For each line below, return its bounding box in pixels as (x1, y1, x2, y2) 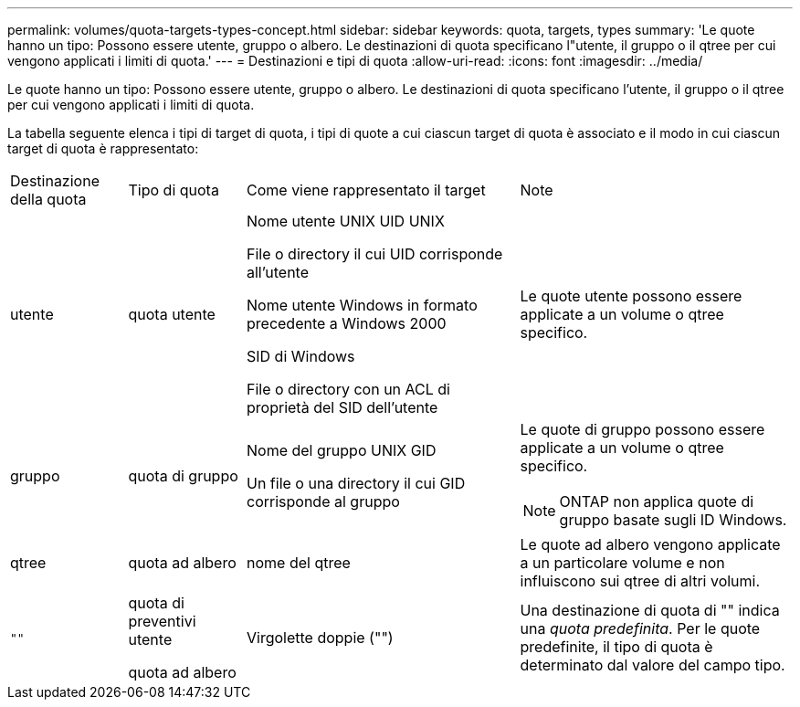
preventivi (128, 612, 196, 630)
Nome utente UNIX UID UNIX (247, 212, 445, 230)
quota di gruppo (128, 467, 238, 485)
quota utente (128, 305, 216, 323)
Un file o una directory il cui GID (247, 474, 466, 492)
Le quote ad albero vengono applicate (520, 535, 781, 554)
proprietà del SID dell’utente (247, 398, 438, 417)
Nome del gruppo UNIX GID (247, 441, 437, 459)
